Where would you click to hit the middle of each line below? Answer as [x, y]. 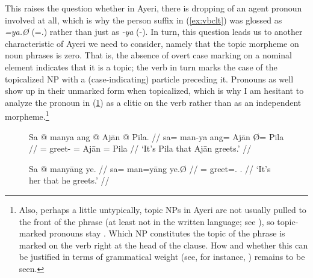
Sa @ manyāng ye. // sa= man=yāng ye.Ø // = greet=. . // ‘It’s [150, 168]
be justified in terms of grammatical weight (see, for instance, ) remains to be [162, 257]
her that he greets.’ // [69, 180]
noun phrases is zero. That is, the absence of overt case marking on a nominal [148, 55]
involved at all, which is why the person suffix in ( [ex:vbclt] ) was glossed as [144, 20]
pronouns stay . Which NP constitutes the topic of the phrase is [167, 233]
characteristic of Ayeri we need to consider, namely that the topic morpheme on [152, 43]
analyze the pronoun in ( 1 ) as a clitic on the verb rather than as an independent [153, 102]
